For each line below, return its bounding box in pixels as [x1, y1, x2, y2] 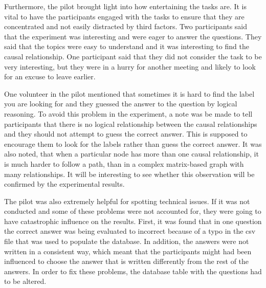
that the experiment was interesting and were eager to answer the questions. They [4, 31, 262, 41]
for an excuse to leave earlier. [4, 71, 96, 82]
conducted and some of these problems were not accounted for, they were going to [4, 206, 261, 216]
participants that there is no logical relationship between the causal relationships [4, 118, 257, 129]
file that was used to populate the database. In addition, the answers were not [4, 236, 249, 247]
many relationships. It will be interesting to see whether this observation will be [4, 168, 255, 179]
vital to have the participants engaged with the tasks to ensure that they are [4, 11, 245, 21]
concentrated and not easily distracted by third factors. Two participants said [4, 21, 248, 32]
